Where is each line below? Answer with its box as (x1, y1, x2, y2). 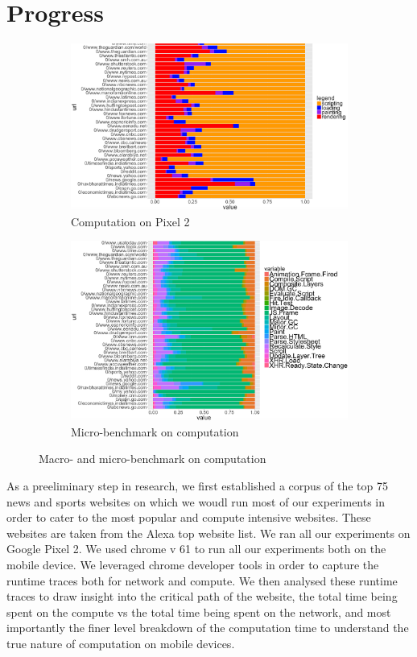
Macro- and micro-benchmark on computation (39, 450, 266, 467)
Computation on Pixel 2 (71, 213, 190, 229)
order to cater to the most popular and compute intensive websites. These (6, 509, 371, 526)
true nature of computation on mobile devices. (6, 634, 235, 651)
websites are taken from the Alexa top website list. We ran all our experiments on (6, 524, 411, 541)
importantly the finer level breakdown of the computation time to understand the (6, 619, 409, 636)
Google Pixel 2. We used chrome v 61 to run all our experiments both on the (6, 540, 386, 557)
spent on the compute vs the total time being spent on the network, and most (6, 603, 391, 620)
